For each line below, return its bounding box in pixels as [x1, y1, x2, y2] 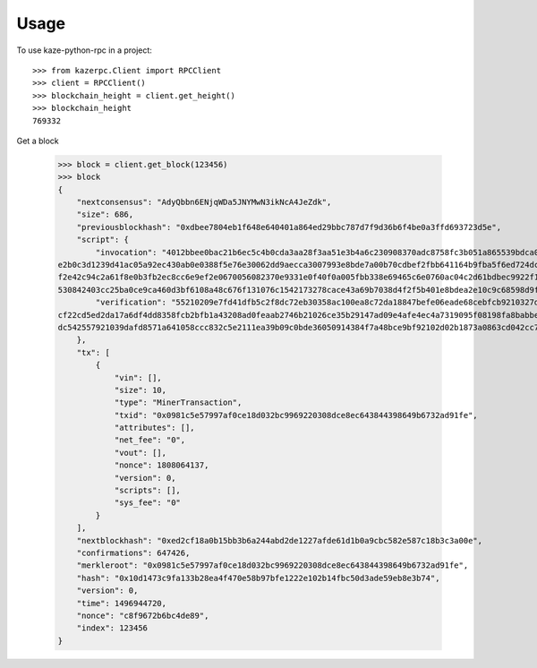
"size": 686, [76, 210, 134, 219]
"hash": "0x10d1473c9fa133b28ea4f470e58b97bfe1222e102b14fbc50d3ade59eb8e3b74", [76, 573, 440, 583]
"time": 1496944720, [76, 598, 167, 608]
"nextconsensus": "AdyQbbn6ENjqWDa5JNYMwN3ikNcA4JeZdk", [76, 197, 332, 208]
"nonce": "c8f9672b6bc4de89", [76, 610, 209, 621]
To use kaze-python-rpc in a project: [16, 45, 152, 56]
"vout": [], [114, 448, 167, 458]
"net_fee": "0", [114, 435, 186, 445]
